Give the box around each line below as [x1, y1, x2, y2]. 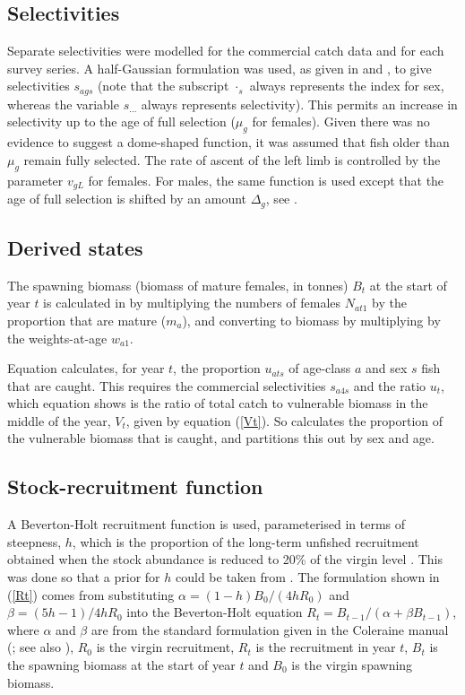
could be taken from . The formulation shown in [176, 568, 440, 586]
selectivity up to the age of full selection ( [7, 112, 236, 131]
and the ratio [353, 376, 426, 395]
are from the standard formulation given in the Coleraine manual [90, 620, 449, 639]
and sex [365, 359, 408, 378]
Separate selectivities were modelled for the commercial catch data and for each [7, 41, 444, 60]
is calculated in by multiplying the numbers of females [43, 293, 341, 312]
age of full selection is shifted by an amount [7, 189, 247, 208]
